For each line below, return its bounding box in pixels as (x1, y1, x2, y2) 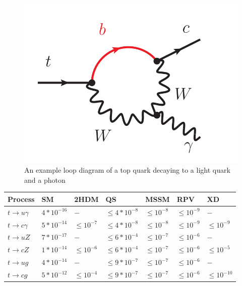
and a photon (24, 174, 66, 185)
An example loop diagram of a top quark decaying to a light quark (24, 165, 230, 175)
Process (8, 193, 35, 204)
